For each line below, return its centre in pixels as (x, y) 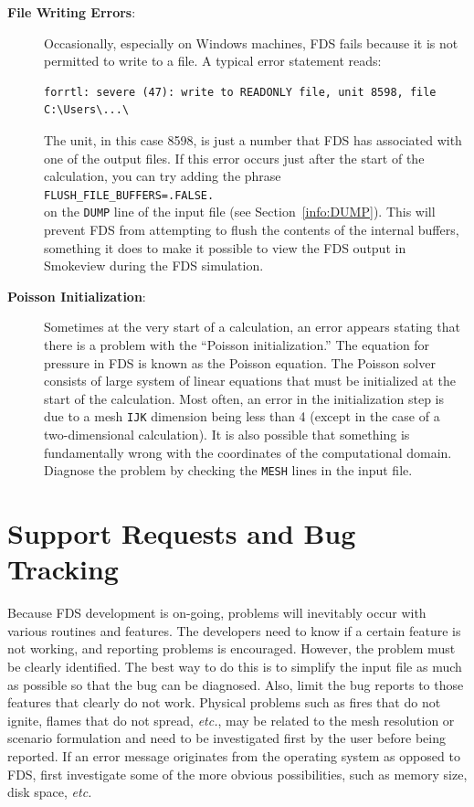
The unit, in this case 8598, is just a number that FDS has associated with (253, 139)
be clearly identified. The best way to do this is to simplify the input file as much (235, 666)
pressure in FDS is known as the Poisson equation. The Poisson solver (240, 362)
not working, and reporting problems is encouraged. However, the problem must (232, 648)
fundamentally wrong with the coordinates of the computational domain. (248, 452)
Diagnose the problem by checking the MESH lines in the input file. (228, 470)
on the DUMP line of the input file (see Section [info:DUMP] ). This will (240, 212)
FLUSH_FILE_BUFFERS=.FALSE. (129, 195)
